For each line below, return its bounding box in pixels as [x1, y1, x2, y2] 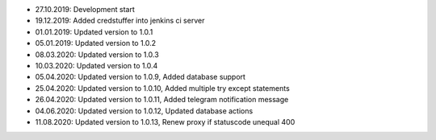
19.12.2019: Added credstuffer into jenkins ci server [35, 16, 205, 26]
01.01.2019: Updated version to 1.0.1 [35, 27, 153, 36]
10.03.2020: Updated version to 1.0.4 [35, 60, 158, 70]
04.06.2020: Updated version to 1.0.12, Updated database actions [35, 105, 254, 116]
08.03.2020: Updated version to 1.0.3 [35, 49, 159, 60]
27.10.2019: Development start [35, 5, 135, 14]
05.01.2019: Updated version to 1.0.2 [35, 39, 157, 48]
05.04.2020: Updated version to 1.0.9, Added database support [35, 72, 246, 82]
